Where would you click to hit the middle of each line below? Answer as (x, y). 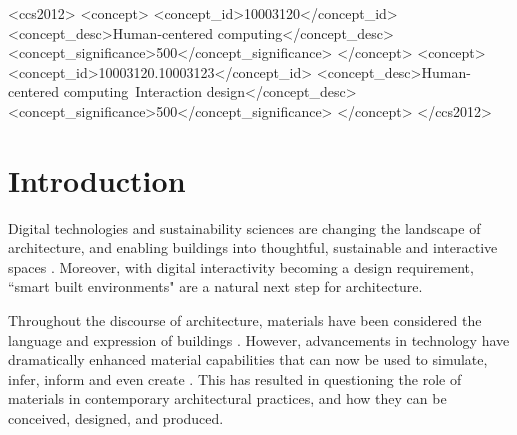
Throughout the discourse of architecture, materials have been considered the (245, 320)
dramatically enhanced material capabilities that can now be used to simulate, (248, 359)
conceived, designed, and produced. (116, 418)
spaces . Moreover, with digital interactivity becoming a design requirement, (241, 266)
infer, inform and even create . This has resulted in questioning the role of (235, 378)
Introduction (97, 179)
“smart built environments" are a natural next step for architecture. (215, 286)
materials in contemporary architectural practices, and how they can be (227, 398)
